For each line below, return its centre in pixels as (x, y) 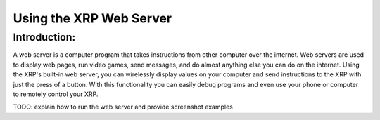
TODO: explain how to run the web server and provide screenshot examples (123, 107)
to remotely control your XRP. (56, 94)
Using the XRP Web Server (93, 18)
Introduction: (44, 37)
